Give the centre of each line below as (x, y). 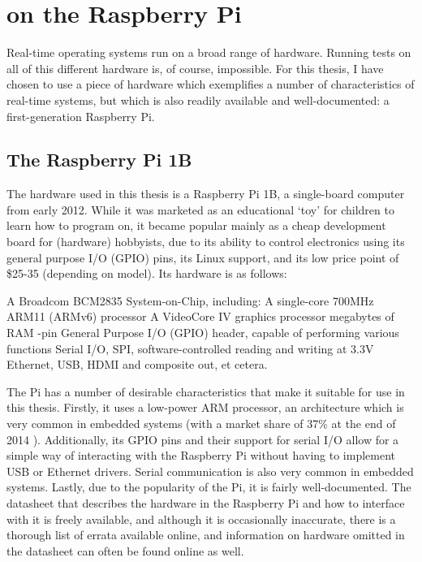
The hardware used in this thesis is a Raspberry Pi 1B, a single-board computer (206, 194)
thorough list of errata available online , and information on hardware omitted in (206, 535)
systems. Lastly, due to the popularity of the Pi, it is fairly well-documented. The (209, 487)
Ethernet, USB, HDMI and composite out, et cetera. (137, 364)
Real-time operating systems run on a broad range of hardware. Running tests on (209, 52)
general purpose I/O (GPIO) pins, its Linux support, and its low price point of (203, 257)
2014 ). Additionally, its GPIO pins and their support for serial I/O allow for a (203, 439)
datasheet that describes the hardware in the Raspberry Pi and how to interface (206, 502)
